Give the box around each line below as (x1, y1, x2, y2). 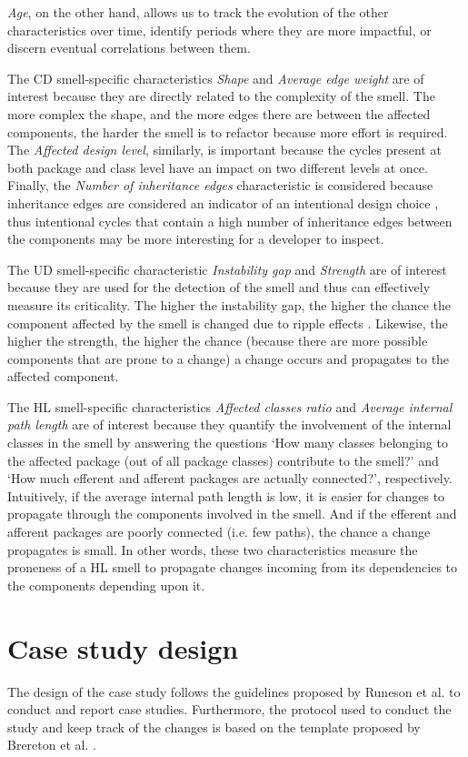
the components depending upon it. (7, 575, 205, 594)
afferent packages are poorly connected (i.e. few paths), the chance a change (7, 522, 431, 541)
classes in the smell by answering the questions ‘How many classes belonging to (7, 433, 448, 452)
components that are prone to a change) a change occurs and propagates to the (7, 348, 450, 368)
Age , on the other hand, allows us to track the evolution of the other (7, 3, 389, 21)
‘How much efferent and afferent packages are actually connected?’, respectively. (7, 469, 453, 488)
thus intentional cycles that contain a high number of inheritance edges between (7, 211, 453, 230)
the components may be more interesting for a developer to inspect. (7, 229, 384, 248)
